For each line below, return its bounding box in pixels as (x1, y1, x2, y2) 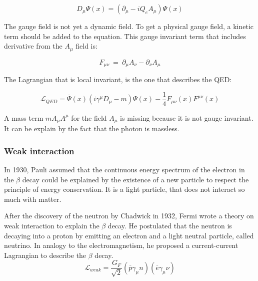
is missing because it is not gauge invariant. (120, 112, 253, 123)
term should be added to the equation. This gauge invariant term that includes (4, 31, 246, 41)
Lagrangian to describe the (4, 249, 86, 260)
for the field (71, 112, 107, 123)
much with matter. (4, 193, 61, 204)
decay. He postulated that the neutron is (107, 220, 232, 230)
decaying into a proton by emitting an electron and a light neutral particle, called (4, 230, 254, 240)
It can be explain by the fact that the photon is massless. (4, 123, 179, 134)
